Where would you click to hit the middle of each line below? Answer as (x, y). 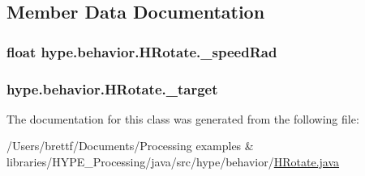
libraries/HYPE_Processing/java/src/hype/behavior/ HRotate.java (173, 162)
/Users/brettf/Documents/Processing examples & (130, 146)
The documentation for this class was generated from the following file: (183, 118)
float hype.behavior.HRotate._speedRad (142, 51)
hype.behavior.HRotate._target (112, 88)
